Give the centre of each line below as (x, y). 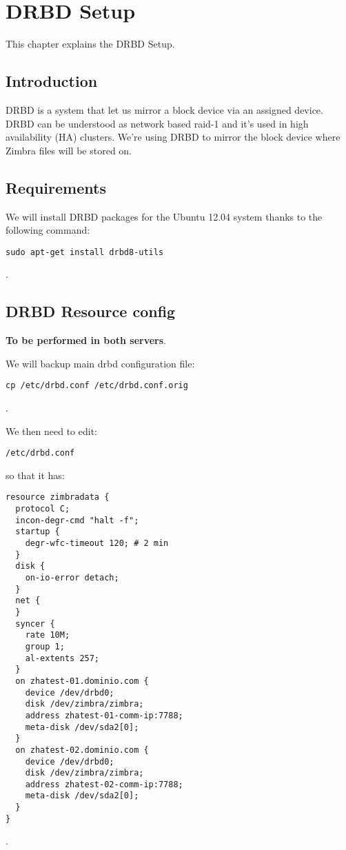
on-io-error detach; (72, 578)
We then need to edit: (51, 431)
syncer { (35, 624)
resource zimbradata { (58, 497)
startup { (38, 532)
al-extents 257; (62, 658)
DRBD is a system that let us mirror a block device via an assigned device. (164, 109)
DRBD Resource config (91, 311)
